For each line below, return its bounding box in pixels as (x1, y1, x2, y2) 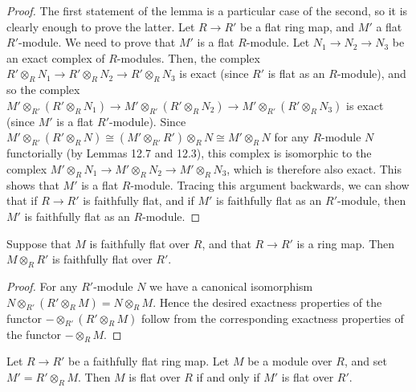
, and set (344, 353, 387, 370)
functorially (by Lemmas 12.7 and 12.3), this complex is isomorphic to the (6, 145, 372, 161)
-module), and (336, 65, 406, 82)
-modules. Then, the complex (116, 49, 260, 66)
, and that (202, 235, 251, 251)
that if (6, 192, 38, 209)
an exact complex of (6, 49, 105, 66)
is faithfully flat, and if (83, 192, 194, 209)
